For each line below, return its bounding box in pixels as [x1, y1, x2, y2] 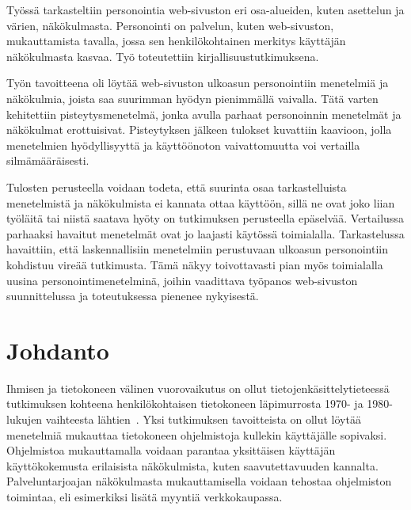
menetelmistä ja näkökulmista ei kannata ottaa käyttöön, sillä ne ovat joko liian [6, 194, 395, 211]
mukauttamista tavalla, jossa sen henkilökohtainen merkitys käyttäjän [6, 32, 346, 49]
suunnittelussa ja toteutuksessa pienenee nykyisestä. [6, 287, 259, 304]
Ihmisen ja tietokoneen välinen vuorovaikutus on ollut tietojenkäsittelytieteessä [6, 379, 390, 396]
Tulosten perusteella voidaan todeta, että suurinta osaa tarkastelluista [6, 178, 347, 195]
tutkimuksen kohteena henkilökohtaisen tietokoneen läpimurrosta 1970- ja [6, 395, 363, 412]
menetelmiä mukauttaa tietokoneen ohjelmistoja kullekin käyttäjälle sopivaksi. [6, 426, 387, 443]
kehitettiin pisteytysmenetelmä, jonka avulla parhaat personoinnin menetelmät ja [6, 105, 401, 122]
